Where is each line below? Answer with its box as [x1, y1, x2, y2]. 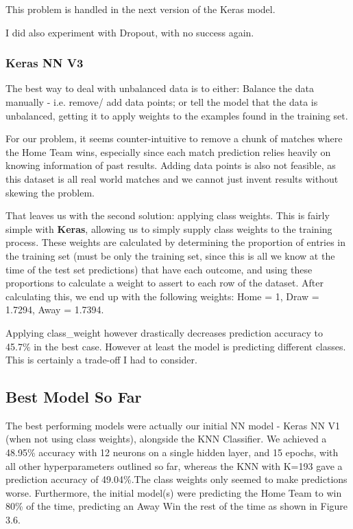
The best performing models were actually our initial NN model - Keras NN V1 [5, 418, 341, 432]
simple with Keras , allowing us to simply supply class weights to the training [5, 221, 332, 236]
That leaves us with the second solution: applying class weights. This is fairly [5, 208, 330, 223]
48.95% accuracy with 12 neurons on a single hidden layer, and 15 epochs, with [5, 445, 339, 460]
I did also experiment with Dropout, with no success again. [5, 25, 254, 39]
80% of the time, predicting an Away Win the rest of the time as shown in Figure [5, 499, 348, 513]
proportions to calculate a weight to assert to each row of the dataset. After [5, 275, 324, 290]
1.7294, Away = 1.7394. [5, 302, 104, 317]
